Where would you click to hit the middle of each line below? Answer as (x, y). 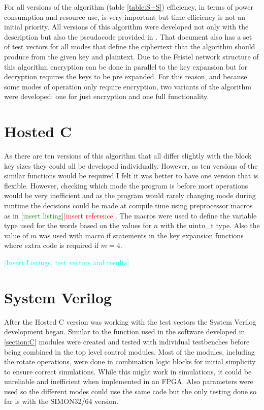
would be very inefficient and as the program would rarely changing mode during (130, 195)
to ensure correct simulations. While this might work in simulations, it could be (128, 371)
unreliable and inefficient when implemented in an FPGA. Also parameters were (129, 381)
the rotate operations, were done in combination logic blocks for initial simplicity (130, 361)
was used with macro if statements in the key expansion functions (141, 235)
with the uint (181, 225)
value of (16, 235)
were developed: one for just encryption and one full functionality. (107, 96)
